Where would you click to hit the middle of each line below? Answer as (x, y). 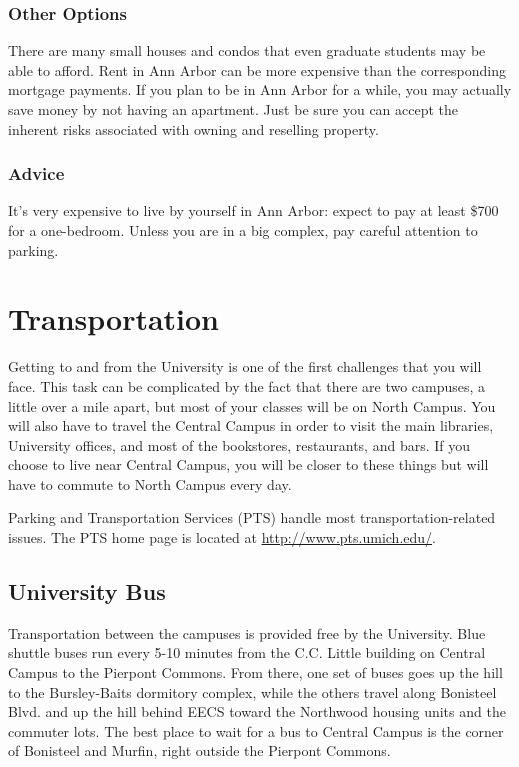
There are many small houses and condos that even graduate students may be (247, 50)
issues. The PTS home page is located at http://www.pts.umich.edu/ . (222, 537)
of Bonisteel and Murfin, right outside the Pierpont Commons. (199, 750)
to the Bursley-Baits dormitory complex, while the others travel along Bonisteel (252, 691)
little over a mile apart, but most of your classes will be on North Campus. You (252, 405)
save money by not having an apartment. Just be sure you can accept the (233, 109)
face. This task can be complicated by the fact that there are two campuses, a (247, 385)
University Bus (87, 591)
